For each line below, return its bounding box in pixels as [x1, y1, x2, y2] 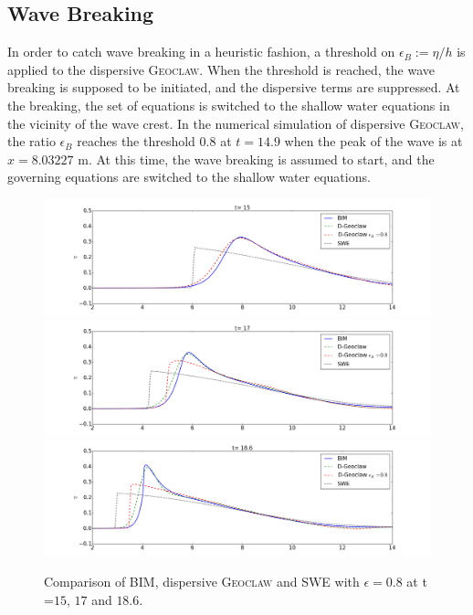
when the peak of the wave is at [284, 132, 463, 151]
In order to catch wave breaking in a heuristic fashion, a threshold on [7, 42, 395, 61]
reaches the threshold [77, 132, 195, 151]
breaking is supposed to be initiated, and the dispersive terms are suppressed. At [7, 78, 460, 97]
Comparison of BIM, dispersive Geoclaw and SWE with [44, 572, 360, 591]
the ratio [7, 132, 56, 151]
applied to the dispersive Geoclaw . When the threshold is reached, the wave [7, 59, 435, 79]
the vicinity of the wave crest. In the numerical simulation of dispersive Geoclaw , [7, 113, 464, 133]
